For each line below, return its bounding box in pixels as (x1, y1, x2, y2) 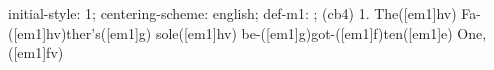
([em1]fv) (8, 42, 64, 63)
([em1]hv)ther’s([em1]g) (8, 22, 152, 43)
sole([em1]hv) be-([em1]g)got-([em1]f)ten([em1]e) (155, 22, 453, 43)
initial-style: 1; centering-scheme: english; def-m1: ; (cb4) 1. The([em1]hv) (8, 3, 457, 23)
